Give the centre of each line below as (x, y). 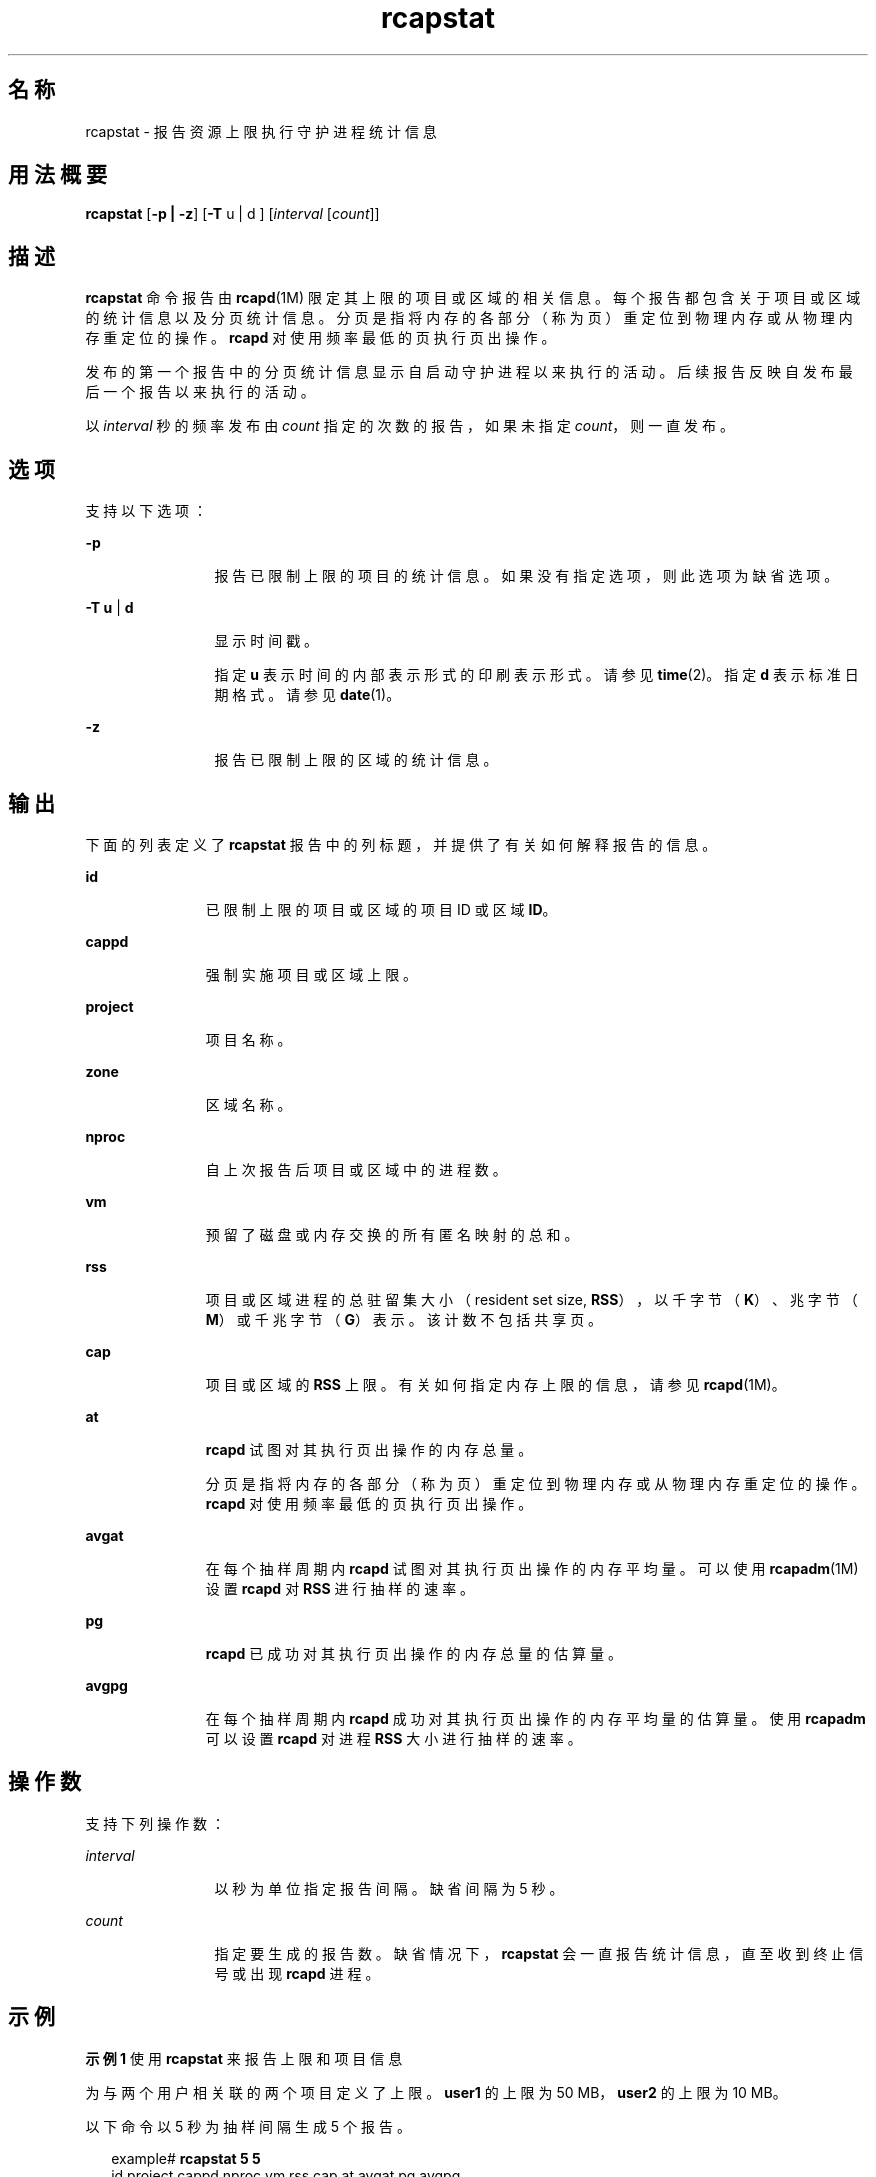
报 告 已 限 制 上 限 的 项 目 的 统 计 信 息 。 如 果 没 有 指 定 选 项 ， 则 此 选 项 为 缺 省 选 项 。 (526, 576)
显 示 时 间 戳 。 (266, 641)
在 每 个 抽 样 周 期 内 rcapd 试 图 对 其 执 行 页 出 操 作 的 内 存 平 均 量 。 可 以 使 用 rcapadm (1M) (532, 1568)
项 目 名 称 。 (248, 1039)
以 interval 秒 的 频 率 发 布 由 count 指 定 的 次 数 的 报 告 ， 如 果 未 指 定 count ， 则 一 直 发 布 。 (409, 426)
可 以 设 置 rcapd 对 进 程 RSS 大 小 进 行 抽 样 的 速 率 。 (393, 1738)
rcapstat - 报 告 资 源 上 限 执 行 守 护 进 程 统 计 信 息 (261, 131)
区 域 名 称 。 (248, 1104)
